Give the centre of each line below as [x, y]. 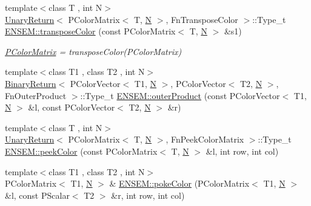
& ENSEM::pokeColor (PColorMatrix [179, 183]
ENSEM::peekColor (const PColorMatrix [81, 151]
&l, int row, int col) [242, 151]
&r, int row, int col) [148, 195]
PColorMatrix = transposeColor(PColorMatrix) [93, 51]
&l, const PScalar [37, 195]
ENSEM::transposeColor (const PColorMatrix [90, 31]
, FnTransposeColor [202, 19]
